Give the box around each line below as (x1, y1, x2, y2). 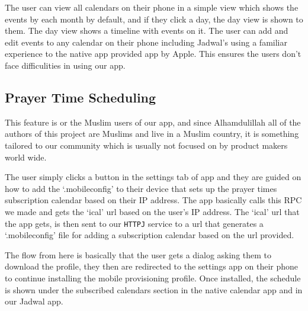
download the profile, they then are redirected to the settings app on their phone (5, 260, 299, 272)
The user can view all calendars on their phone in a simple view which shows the (5, 1, 299, 13)
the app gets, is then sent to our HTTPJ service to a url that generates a (5, 217, 264, 229)
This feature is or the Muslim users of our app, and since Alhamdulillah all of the (5, 116, 301, 128)
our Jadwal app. (5, 295, 63, 307)
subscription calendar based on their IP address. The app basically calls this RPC (5, 194, 302, 206)
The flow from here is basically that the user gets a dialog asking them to (5, 248, 272, 261)
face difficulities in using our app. (5, 59, 126, 71)
